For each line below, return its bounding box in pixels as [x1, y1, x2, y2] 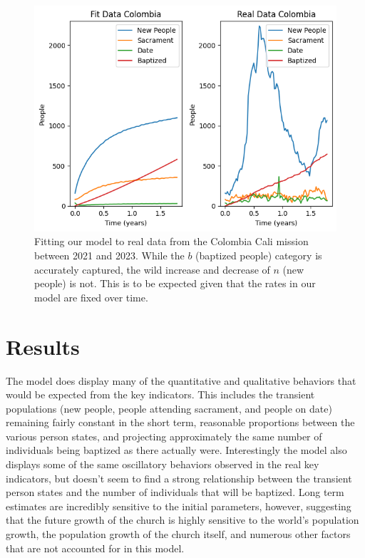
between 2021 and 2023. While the [34, 248, 185, 262]
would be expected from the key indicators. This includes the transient [6, 387, 315, 402]
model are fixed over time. [34, 289, 148, 304]
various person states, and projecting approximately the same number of [6, 428, 322, 443]
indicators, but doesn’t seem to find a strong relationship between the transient [6, 470, 352, 485]
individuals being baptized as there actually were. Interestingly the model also [6, 443, 347, 458]
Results [6, 331, 80, 361]
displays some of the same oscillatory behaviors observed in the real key [6, 457, 319, 472]
